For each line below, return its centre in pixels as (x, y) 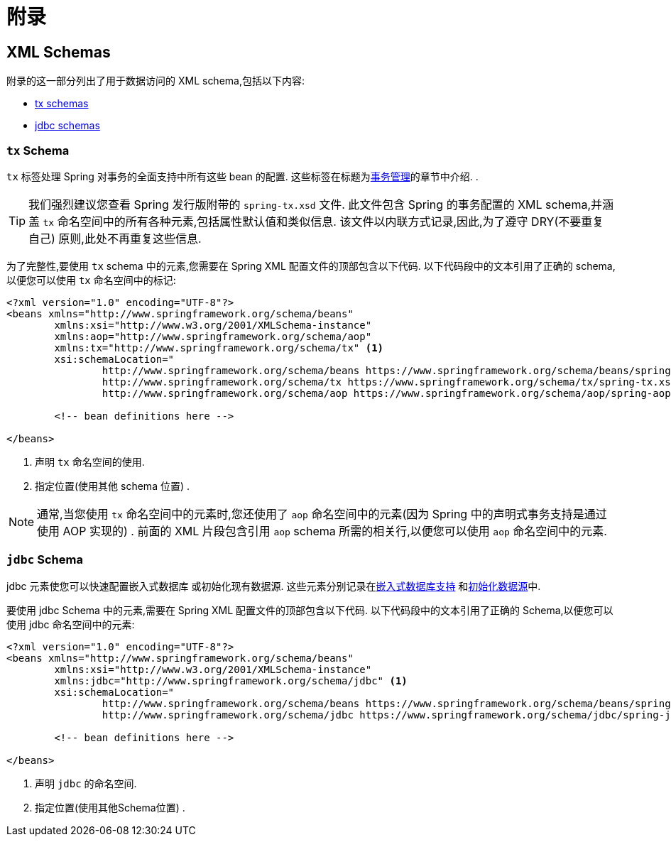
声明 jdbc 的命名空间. (86, 783)
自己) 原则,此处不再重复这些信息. (115, 238)
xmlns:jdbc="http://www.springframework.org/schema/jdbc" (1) (231, 680)
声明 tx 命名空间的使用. (90, 461)
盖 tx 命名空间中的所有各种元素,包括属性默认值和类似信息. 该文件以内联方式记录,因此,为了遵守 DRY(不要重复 (316, 221)
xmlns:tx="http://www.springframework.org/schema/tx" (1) (219, 348)
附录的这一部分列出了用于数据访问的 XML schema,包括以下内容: (156, 81)
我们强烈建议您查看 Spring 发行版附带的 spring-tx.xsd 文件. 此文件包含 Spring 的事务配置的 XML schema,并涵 (321, 204)
